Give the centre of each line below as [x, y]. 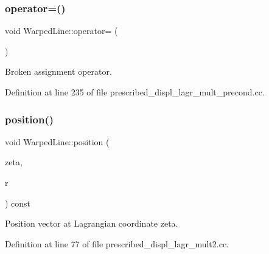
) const [18, 203]
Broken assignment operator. [58, 71]
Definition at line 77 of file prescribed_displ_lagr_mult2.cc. [117, 243]
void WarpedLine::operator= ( [61, 31]
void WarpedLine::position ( [57, 141]
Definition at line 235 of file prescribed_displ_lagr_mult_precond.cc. [135, 92]
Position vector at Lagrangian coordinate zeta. [92, 223]
